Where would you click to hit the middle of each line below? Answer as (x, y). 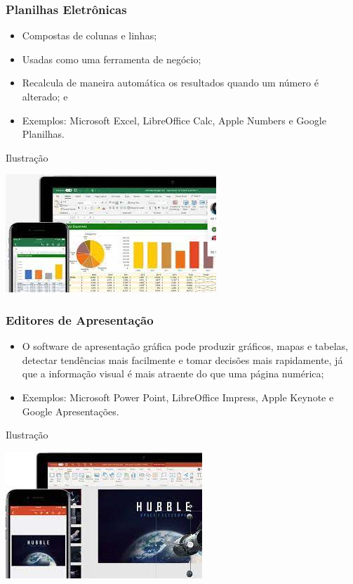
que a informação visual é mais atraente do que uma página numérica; (173, 374)
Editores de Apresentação (80, 319)
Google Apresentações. (71, 411)
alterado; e (45, 96)
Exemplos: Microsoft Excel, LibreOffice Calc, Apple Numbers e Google (174, 120)
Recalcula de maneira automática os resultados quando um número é (170, 83)
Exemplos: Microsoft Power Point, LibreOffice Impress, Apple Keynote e (178, 397)
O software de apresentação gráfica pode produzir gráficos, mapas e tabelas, (185, 346)
